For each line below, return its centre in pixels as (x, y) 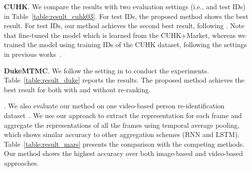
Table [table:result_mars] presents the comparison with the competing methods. (124, 144)
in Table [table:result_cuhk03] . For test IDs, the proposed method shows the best (126, 16)
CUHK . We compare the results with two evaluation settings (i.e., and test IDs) (125, 6)
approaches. (21, 162)
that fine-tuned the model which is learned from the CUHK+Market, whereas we (125, 35)
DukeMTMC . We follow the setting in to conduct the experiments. (107, 70)
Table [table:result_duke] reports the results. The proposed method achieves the (124, 80)
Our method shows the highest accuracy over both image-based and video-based (124, 153)
